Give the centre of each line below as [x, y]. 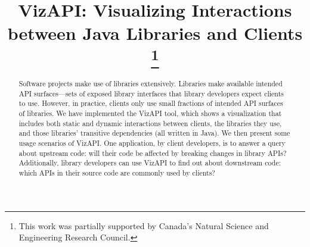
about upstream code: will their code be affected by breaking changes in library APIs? [153, 153]
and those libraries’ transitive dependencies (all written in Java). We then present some [154, 133]
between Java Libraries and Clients [155, 33]
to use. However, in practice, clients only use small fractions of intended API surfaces [151, 103]
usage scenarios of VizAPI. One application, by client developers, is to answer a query [152, 143]
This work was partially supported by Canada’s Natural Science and [144, 225]
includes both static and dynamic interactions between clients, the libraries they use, [150, 123]
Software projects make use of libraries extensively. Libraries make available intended [151, 84]
